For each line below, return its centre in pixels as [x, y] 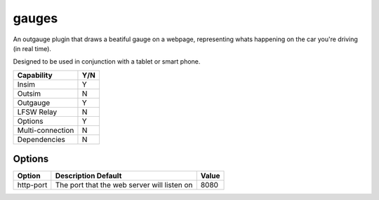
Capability [35, 75]
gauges [35, 18]
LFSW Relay [37, 112]
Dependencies [41, 139]
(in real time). [32, 48]
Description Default [88, 176]
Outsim [29, 93]
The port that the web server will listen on [124, 185]
